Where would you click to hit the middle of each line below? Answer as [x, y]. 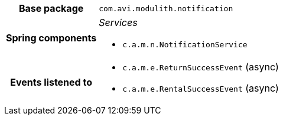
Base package [51, 8]
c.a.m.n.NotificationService [185, 45]
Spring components [51, 38]
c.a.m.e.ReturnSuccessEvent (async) [201, 67]
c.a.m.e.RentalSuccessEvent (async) [201, 88]
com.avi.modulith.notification [166, 8]
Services [118, 22]
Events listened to [51, 82]
